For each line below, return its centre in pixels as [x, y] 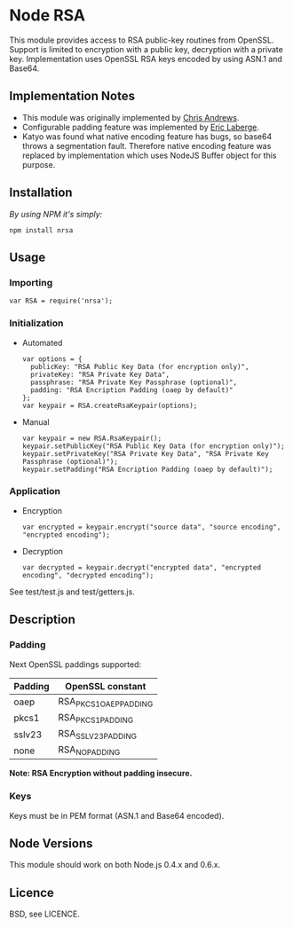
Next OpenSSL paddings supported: [75, 664]
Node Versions [51, 843]
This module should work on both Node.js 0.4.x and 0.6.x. [115, 865]
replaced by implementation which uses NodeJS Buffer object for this [149, 155]
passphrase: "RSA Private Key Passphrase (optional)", [134, 382]
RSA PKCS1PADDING [96, 718]
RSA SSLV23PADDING [98, 734]
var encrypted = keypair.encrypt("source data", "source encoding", [151, 527]
